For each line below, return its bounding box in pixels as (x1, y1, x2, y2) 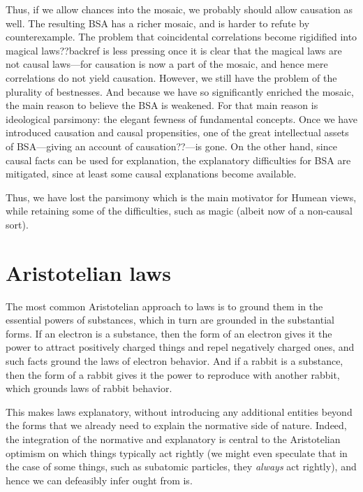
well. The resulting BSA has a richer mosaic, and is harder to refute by (6, 15, 310, 30)
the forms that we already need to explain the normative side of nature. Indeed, (6, 418, 347, 433)
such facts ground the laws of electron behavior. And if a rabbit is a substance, (6, 354, 343, 368)
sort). (6, 217, 29, 231)
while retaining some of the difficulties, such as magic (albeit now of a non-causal (6, 203, 353, 218)
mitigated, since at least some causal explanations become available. (6, 166, 297, 181)
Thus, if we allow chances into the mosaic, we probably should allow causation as (6, 2, 353, 16)
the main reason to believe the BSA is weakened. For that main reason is (6, 98, 318, 113)
